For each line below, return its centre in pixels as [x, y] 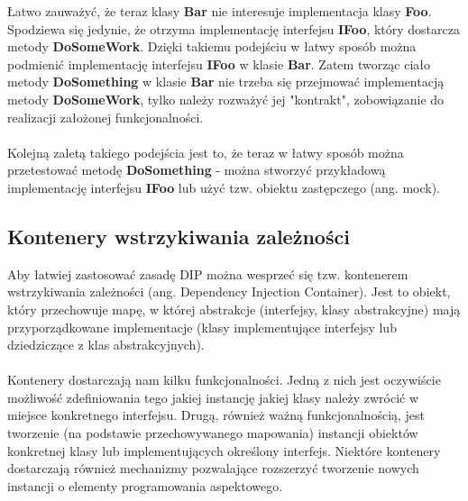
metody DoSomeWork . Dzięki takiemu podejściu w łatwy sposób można [212, 46]
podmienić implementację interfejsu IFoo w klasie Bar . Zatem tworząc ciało [219, 64]
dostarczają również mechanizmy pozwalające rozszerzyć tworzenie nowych [213, 468]
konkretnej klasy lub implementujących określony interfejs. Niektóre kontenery [224, 450]
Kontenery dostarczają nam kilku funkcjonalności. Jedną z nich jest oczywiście [224, 380]
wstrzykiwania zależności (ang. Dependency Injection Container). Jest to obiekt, [229, 291]
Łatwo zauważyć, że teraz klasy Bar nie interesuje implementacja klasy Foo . [220, 11]
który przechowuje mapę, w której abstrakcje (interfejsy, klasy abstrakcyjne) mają [234, 309]
